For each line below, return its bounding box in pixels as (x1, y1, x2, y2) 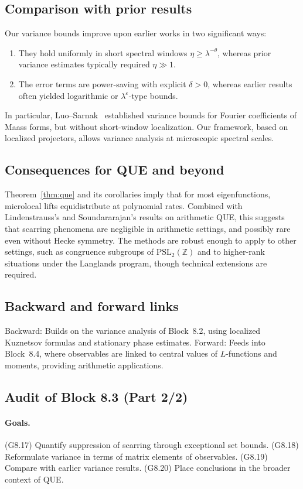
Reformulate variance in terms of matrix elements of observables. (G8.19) (5, 450, 268, 462)
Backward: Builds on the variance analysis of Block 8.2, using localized (5, 324, 261, 337)
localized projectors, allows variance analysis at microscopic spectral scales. (5, 132, 274, 144)
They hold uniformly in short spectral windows (18, 46, 188, 59)
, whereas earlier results (207, 77, 292, 90)
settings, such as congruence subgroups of (5, 245, 154, 258)
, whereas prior (217, 46, 271, 59)
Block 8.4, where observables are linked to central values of (5, 347, 217, 360)
